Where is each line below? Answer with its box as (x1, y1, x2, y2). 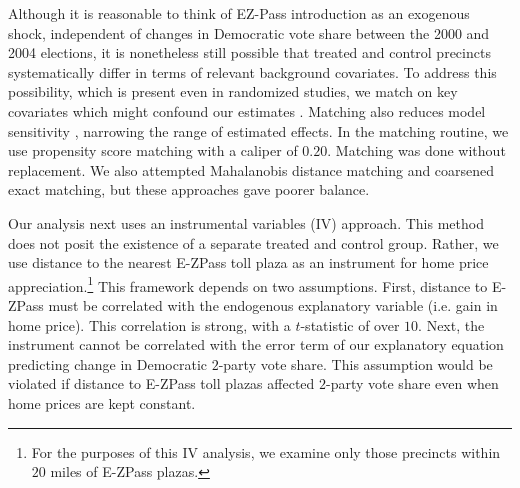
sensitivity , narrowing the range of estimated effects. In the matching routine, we (8, 120, 509, 141)
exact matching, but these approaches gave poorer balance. (8, 179, 370, 200)
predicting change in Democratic (8, 353, 207, 374)
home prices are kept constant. (8, 392, 196, 413)
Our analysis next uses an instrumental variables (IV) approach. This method (8, 212, 484, 233)
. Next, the (418, 314, 485, 335)
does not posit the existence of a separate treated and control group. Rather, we (8, 232, 499, 253)
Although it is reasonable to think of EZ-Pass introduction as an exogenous (8, 3, 470, 23)
